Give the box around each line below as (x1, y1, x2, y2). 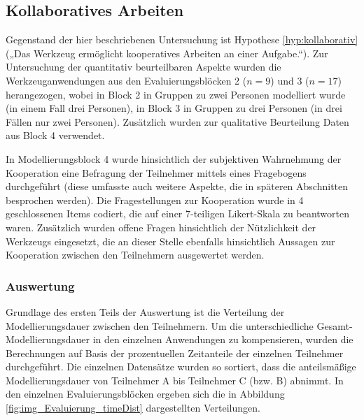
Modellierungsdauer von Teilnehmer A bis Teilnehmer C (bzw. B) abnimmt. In (6, 372, 344, 387)
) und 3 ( (270, 73, 309, 87)
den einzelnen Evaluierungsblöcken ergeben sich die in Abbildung (6, 386, 285, 401)
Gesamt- (316, 318, 353, 333)
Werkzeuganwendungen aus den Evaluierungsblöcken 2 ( (6, 73, 247, 87)
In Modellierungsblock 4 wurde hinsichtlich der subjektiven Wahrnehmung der (6, 151, 342, 166)
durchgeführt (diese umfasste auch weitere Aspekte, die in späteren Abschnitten (6, 179, 349, 194)
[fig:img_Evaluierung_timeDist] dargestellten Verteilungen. (6, 400, 260, 415)
